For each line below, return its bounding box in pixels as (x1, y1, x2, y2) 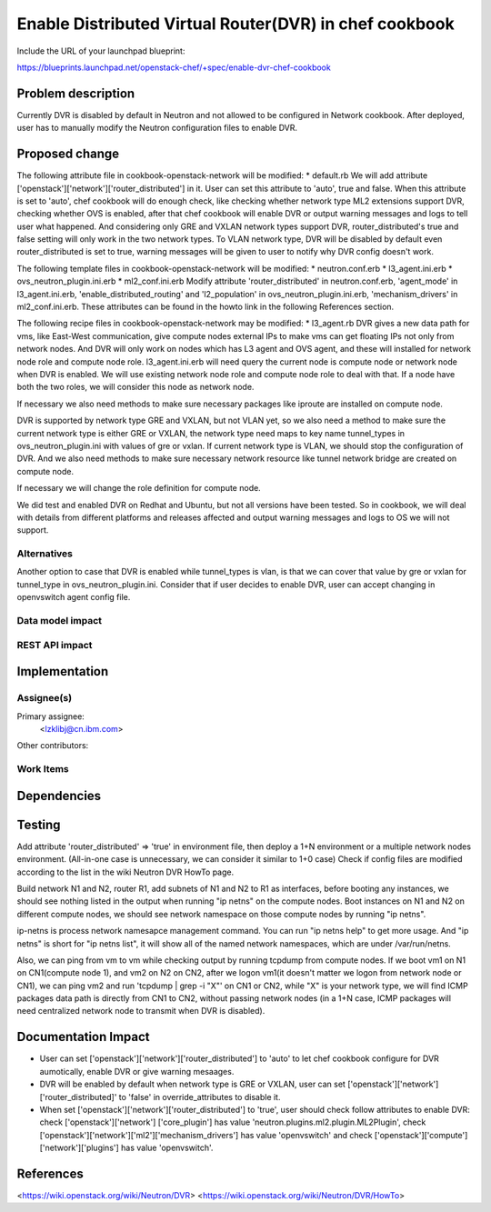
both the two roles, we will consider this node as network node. (16, 382, 255, 393)
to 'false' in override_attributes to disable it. (118, 1091, 281, 1102)
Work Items (16, 763, 69, 776)
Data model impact (16, 614, 103, 626)
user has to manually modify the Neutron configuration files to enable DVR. (16, 123, 297, 134)
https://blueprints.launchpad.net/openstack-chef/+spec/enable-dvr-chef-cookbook (16, 62, 331, 73)
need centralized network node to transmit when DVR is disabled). (16, 1006, 266, 1017)
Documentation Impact (16, 1029, 150, 1045)
